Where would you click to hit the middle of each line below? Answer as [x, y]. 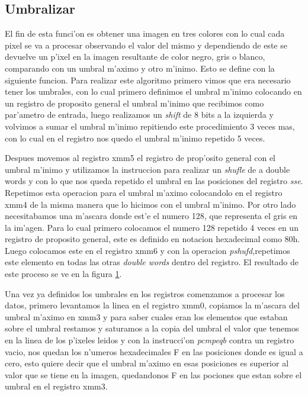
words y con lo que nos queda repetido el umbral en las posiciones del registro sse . [154, 181]
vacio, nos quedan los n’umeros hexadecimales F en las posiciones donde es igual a [154, 351]
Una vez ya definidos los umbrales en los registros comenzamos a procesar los [145, 293]
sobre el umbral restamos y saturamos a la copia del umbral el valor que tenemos [152, 328]
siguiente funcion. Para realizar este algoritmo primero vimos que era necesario [148, 80]
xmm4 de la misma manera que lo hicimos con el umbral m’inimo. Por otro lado [150, 204]
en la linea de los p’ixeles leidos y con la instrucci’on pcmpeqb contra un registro [150, 340]
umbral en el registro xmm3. [56, 386]
